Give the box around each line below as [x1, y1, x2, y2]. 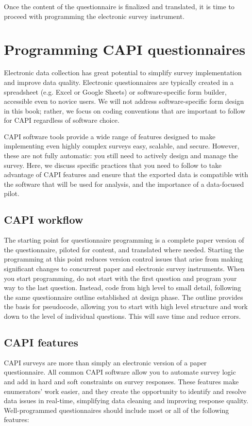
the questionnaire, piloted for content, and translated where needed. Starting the [4, 244, 244, 254]
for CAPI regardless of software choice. [4, 115, 119, 125]
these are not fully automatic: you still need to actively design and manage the [4, 150, 238, 161]
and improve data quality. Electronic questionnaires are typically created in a [4, 77, 234, 87]
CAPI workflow [4, 212, 84, 227]
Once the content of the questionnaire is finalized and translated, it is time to [4, 1, 235, 11]
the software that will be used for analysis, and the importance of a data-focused [4, 179, 244, 189]
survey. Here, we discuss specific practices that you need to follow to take [4, 160, 222, 170]
